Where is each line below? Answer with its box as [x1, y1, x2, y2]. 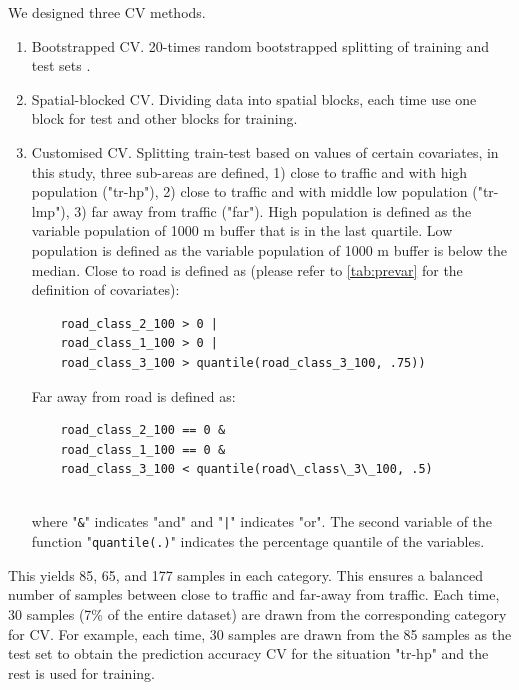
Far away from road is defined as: [31, 385, 236, 406]
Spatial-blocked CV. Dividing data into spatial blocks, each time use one [31, 88, 477, 109]
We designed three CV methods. [8, 2, 206, 22]
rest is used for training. [8, 662, 155, 683]
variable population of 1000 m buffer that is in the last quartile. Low [31, 220, 453, 241]
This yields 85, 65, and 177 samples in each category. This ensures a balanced [8, 564, 484, 585]
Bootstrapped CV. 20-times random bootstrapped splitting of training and [31, 35, 490, 56]
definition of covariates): [31, 279, 180, 300]
